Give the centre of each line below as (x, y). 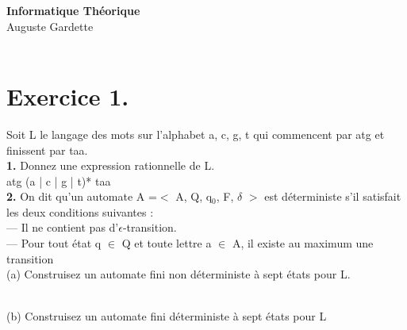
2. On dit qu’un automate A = (82, 196)
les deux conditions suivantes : (80, 211)
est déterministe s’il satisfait (333, 196)
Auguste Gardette (50, 26)
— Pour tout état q (54, 243)
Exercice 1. (68, 96)
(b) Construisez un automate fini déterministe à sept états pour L (167, 316)
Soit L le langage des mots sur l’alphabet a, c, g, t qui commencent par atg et (196, 134)
